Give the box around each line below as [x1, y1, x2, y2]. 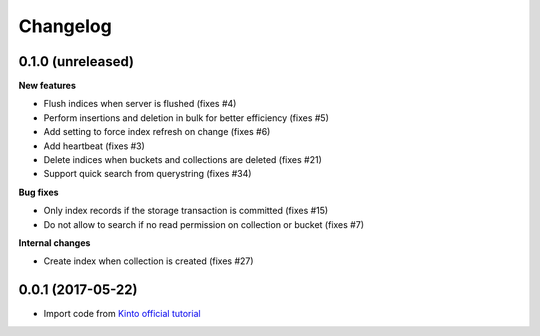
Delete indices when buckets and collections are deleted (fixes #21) [43, 154, 322, 166]
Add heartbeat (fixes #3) [43, 140, 145, 152]
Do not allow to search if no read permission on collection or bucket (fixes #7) [43, 218, 365, 230]
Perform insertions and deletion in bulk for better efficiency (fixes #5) [43, 111, 330, 124]
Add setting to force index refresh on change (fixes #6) [43, 126, 271, 138]
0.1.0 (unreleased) [18, 53, 135, 70]
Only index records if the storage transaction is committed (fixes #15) [43, 205, 329, 217]
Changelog [18, 15, 112, 37]
